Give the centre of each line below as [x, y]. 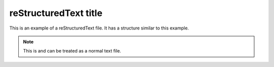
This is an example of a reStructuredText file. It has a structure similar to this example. [99, 28]
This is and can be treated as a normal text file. [72, 51]
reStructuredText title [56, 13]
